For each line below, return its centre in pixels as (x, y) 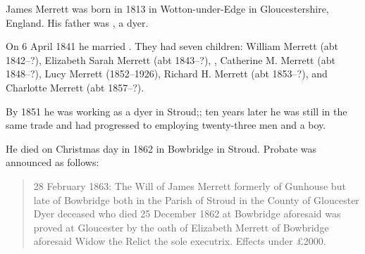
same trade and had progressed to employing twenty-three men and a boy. (166, 125)
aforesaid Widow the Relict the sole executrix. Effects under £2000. (180, 241)
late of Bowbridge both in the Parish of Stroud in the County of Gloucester (196, 199)
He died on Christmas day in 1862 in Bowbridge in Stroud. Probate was (161, 148)
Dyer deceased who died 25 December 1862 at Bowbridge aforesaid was (187, 214)
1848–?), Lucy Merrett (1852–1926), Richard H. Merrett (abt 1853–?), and (167, 74)
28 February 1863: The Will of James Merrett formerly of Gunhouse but (190, 185)
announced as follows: (52, 162)
